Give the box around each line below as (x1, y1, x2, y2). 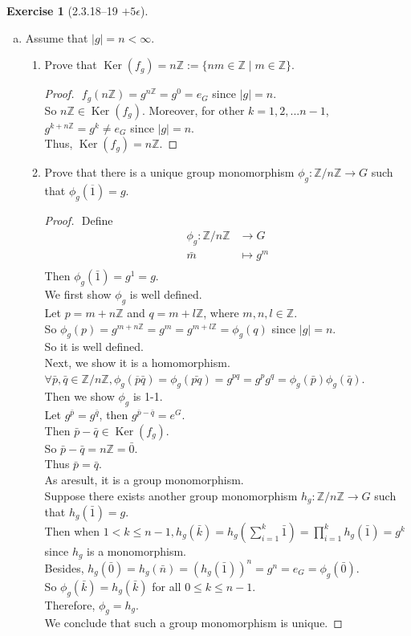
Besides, (44, 559, 84, 576)
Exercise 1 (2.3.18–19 (6, 2, 118, 18)
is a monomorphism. (87, 542, 186, 559)
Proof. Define (44, 211, 113, 228)
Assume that (25, 29, 88, 46)
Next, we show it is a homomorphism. (44, 353, 230, 370)
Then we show (44, 388, 115, 405)
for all (152, 577, 181, 594)
